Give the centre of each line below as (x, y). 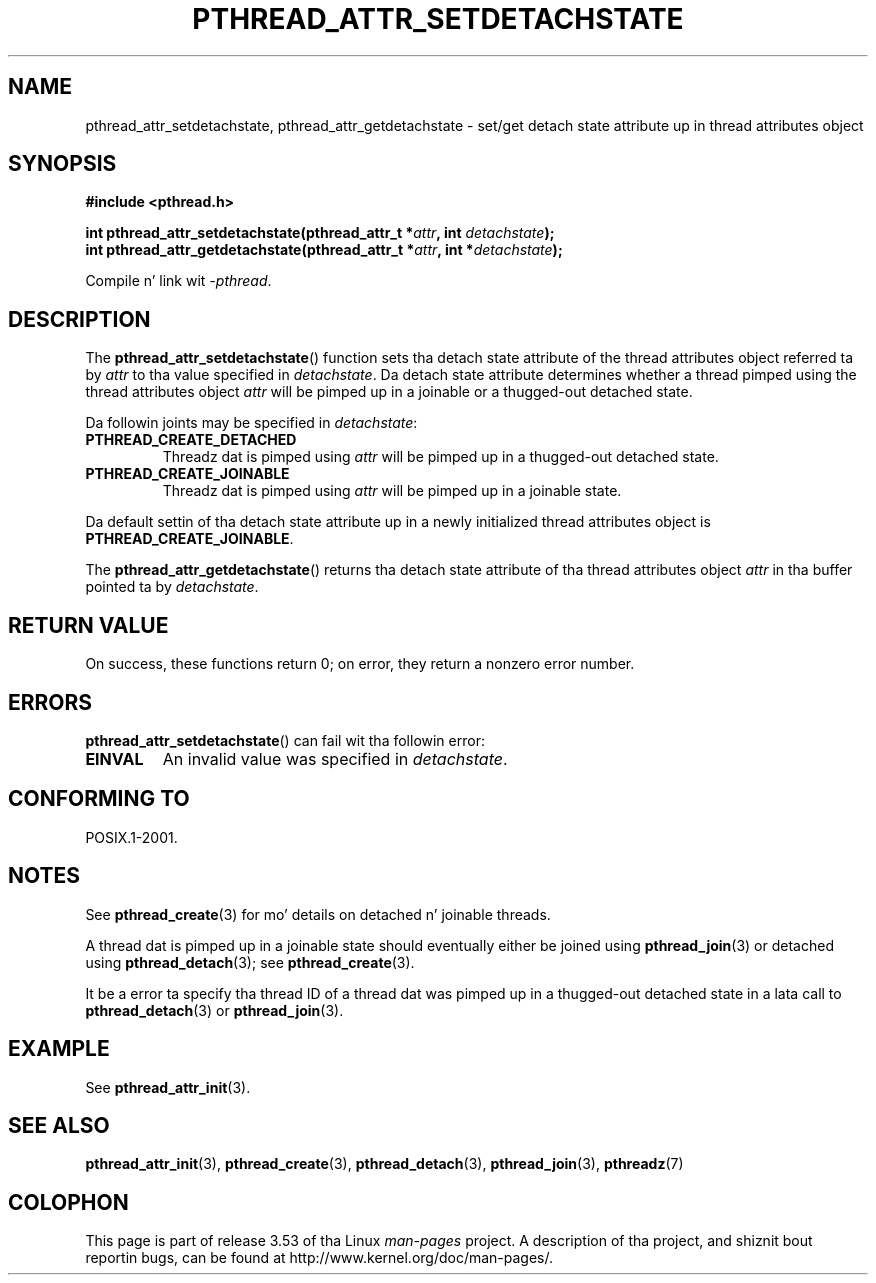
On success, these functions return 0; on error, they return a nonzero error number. (360, 664)
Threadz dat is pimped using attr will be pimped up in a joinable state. (392, 491)
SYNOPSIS (62, 164)
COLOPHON (68, 1202)
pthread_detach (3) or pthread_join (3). (214, 1010)
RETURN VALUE (88, 625)
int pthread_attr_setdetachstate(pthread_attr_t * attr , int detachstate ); (320, 233)
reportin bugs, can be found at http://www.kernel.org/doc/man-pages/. (319, 1258)
